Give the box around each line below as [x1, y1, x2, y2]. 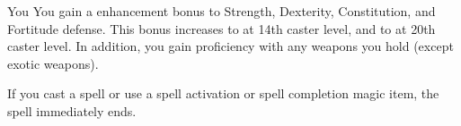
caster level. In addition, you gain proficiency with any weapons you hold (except [7, 37, 454, 55]
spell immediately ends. [7, 101, 137, 120]
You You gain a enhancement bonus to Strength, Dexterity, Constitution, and [7, 2, 436, 20]
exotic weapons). [7, 54, 99, 72]
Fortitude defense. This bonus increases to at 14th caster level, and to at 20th [7, 19, 436, 38]
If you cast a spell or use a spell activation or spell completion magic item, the [7, 84, 439, 103]
